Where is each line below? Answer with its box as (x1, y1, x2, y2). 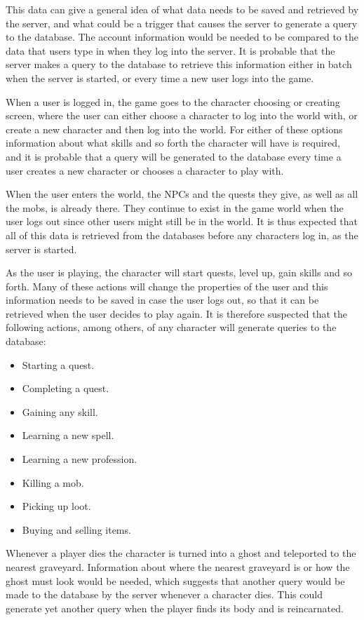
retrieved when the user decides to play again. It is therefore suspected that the (6, 306, 348, 321)
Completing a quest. (22, 381, 109, 396)
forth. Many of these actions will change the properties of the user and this (6, 278, 328, 293)
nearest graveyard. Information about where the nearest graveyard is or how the (6, 560, 350, 574)
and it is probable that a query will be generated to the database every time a (6, 149, 342, 163)
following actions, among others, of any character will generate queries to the (6, 320, 337, 335)
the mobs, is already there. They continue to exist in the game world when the (6, 200, 344, 215)
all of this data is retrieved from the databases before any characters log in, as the (6, 227, 358, 242)
